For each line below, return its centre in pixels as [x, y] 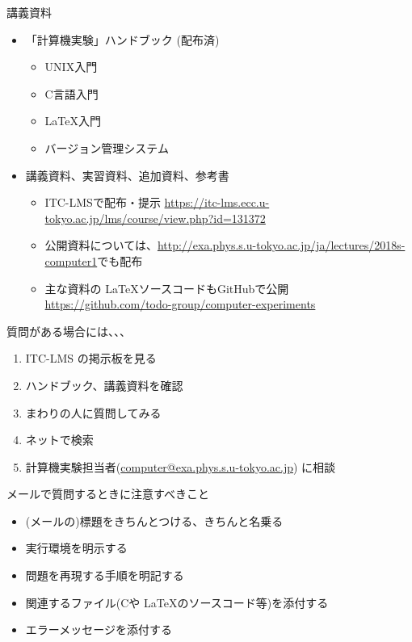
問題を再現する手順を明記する [105, 575]
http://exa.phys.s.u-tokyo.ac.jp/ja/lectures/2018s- [281, 245]
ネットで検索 [59, 440]
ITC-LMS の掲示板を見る [91, 358]
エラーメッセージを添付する [99, 629]
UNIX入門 [71, 67]
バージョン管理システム [107, 147]
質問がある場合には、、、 [69, 331]
